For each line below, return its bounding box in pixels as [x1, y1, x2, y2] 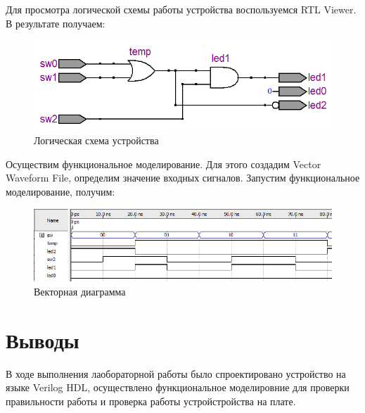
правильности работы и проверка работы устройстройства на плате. [6, 393, 296, 408]
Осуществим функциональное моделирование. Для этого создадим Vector [6, 156, 321, 171]
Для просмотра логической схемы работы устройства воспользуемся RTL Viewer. [6, 2, 357, 16]
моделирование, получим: [6, 184, 115, 198]
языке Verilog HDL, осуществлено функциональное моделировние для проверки [6, 380, 350, 395]
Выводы [6, 325, 79, 354]
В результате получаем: [6, 15, 105, 30]
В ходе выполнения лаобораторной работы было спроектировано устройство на [6, 366, 346, 381]
